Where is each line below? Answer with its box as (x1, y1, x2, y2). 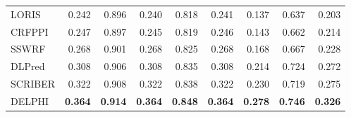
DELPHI (11, 93, 49, 108)
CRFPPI (11, 24, 49, 39)
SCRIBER (11, 76, 55, 91)
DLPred (11, 59, 45, 74)
